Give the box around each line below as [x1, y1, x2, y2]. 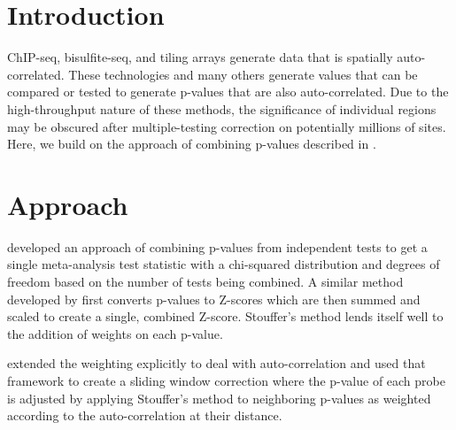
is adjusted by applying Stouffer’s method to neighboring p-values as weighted [7, 388, 431, 407]
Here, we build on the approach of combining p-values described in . [7, 134, 376, 153]
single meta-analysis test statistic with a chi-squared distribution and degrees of [7, 255, 440, 273]
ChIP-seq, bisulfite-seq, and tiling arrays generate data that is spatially [7, 48, 393, 66]
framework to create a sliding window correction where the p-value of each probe [7, 371, 445, 389]
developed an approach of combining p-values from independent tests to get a [7, 237, 428, 256]
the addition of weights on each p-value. [7, 324, 223, 342]
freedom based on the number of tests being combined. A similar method [7, 273, 404, 290]
